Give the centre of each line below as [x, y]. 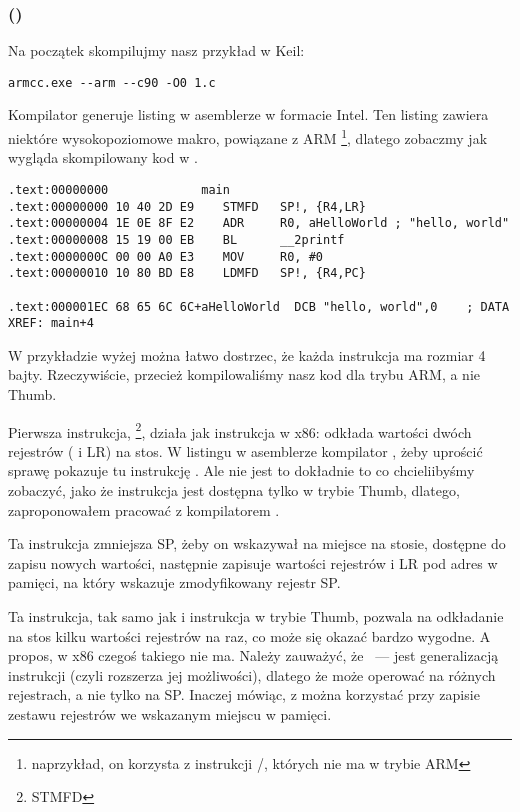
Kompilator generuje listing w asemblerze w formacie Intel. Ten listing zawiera [248, 114]
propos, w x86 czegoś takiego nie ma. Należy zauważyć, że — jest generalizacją [253, 655]
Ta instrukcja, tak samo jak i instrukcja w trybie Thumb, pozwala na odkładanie [256, 616]
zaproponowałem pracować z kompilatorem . [144, 509]
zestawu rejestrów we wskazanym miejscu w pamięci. [170, 713]
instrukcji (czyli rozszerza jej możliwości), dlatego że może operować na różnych [252, 674]
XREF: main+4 [51, 323]
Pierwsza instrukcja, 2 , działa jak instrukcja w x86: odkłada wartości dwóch [240, 430]
